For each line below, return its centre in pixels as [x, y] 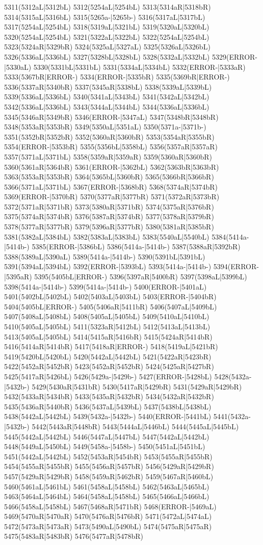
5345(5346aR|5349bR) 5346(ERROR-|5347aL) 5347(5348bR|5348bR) [111, 116]
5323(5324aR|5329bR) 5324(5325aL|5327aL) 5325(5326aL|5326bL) [107, 47]
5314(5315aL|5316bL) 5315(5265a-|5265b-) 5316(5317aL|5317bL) [105, 17]
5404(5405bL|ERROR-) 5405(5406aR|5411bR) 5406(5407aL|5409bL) [111, 306]
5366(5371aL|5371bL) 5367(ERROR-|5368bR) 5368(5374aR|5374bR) [111, 186]
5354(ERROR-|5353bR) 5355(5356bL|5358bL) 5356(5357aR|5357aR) [111, 147]
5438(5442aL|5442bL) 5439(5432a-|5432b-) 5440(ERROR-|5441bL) [108, 416]
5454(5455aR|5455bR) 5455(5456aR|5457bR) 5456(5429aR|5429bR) [109, 466]
